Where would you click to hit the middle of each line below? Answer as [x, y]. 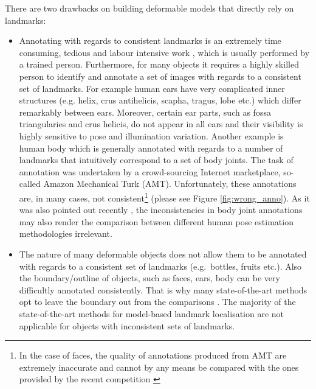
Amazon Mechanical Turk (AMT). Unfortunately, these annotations [170, 184]
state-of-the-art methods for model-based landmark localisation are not [152, 313]
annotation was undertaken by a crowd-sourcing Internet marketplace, [150, 171]
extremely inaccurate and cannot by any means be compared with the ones [159, 367]
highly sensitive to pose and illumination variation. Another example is [151, 135]
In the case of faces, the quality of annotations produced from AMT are [153, 355]
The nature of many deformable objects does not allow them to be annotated [163, 254]
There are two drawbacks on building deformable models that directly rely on [149, 8]
